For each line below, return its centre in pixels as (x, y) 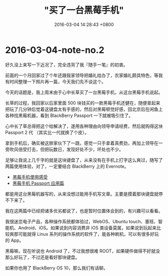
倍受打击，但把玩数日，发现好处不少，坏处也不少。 (71, 149)
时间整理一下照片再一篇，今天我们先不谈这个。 (57, 81)
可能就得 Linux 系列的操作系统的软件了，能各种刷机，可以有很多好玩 (88, 234)
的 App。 (14, 240)
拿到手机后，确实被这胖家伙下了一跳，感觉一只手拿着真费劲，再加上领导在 (82, 143)
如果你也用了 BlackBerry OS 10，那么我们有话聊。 (57, 268)
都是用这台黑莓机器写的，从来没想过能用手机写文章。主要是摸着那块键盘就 (82, 194)
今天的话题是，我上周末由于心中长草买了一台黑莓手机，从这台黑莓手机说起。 (84, 92)
